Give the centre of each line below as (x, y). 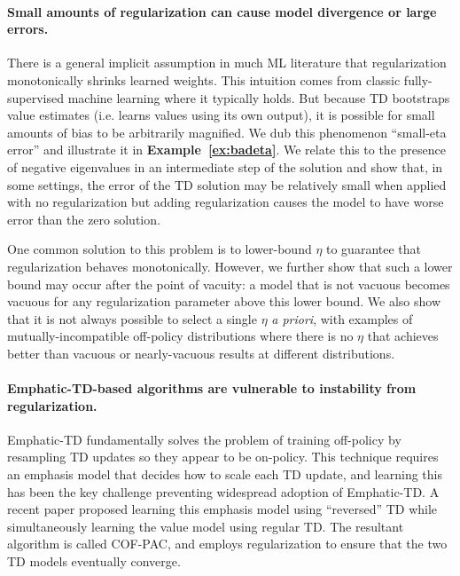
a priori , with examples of (342, 318)
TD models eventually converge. (94, 561)
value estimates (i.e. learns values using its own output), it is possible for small (221, 115)
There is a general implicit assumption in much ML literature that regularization (227, 63)
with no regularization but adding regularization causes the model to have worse (226, 202)
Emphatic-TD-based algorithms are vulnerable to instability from (212, 388)
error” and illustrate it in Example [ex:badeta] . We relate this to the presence (226, 150)
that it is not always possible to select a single (132, 318)
